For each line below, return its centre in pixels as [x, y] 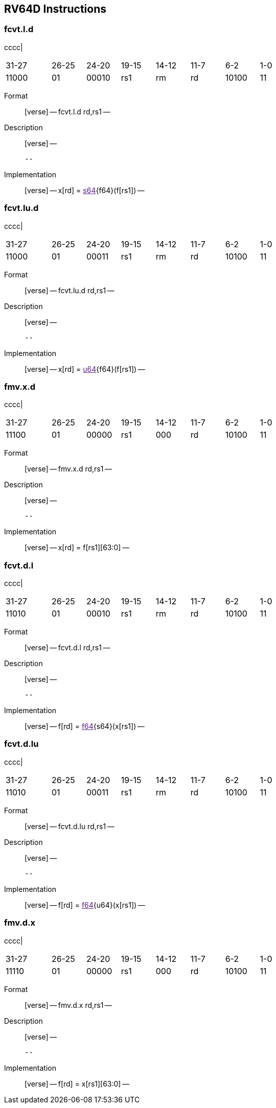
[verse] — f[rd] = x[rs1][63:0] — [77, 1083]
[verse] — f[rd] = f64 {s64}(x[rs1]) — [85, 726]
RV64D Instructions [55, 9]
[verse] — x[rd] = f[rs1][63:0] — [77, 548]
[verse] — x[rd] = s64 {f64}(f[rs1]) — [85, 190]
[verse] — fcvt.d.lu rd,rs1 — [70, 826]
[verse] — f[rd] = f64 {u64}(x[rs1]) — [85, 905]
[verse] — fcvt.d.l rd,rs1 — [67, 648]
